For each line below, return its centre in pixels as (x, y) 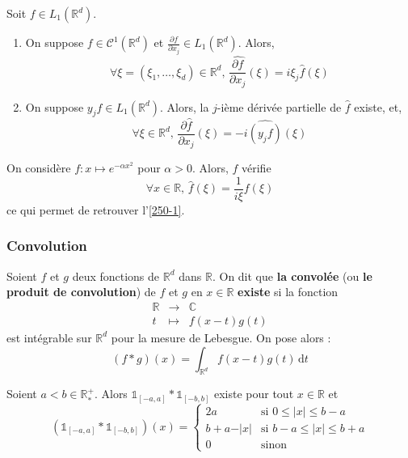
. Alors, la (185, 106)
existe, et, (378, 106)
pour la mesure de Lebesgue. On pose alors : (221, 337)
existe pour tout (254, 394)
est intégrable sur (49, 337)
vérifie (257, 168)
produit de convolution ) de (81, 292)
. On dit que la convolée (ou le (292, 276)
